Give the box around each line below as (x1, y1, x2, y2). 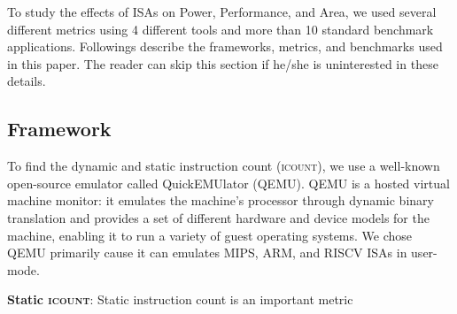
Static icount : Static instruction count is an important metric (7, 290, 353, 309)
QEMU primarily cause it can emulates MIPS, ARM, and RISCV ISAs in (7, 243, 407, 262)
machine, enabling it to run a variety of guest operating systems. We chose (7, 226, 413, 244)
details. (7, 72, 46, 90)
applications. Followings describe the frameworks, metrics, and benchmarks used (7, 37, 443, 56)
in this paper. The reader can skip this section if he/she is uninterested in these (7, 54, 438, 73)
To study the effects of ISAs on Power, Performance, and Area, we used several (7, 3, 437, 20)
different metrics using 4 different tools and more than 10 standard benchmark (7, 19, 434, 38)
